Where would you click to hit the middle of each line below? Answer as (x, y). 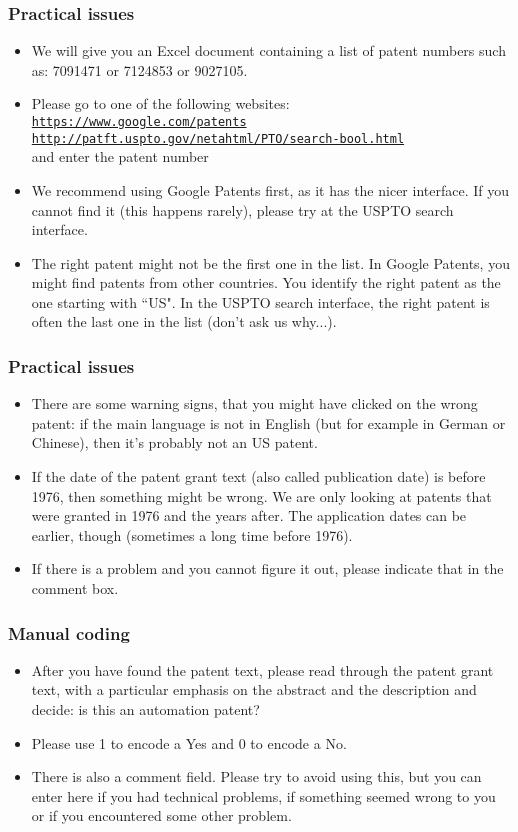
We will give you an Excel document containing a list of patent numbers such (268, 50)
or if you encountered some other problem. (161, 815)
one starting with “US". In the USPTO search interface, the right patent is (260, 301)
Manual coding (69, 632)
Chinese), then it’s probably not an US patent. (174, 442)
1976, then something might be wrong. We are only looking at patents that (261, 495)
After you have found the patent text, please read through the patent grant (262, 669)
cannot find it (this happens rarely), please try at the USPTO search (242, 209)
